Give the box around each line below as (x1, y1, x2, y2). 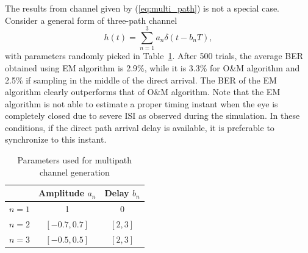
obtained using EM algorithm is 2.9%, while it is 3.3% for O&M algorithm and (5, 61, 300, 74)
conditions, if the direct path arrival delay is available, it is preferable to (5, 121, 274, 134)
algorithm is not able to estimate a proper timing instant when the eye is (5, 97, 278, 110)
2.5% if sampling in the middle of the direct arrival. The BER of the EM (5, 73, 277, 86)
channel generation (39, 165, 110, 178)
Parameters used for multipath (17, 154, 132, 166)
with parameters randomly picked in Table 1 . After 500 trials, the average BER (5, 49, 304, 62)
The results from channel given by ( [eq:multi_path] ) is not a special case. (5, 2, 280, 14)
